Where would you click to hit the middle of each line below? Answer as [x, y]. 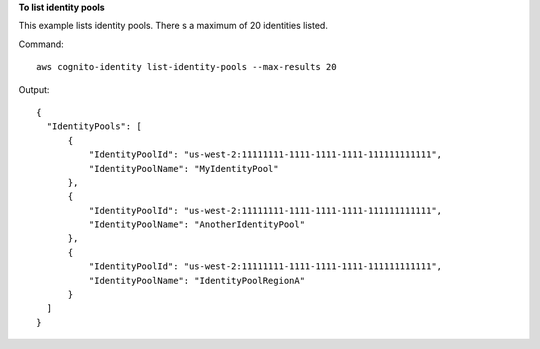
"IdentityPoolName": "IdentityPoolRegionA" [196, 280]
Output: [34, 89]
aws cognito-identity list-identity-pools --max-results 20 [186, 67]
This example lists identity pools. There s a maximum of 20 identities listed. [173, 26]
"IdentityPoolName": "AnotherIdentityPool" [196, 224]
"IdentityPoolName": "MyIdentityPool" [183, 168]
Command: [41, 44]
